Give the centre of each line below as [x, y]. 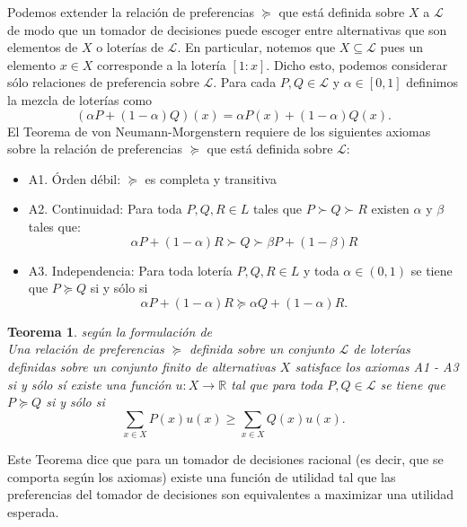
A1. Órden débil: [75, 178]
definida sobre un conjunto [262, 349]
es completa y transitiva [211, 178]
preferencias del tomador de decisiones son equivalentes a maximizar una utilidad [231, 494]
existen [390, 209]
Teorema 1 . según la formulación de [110, 331]
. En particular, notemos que [256, 47]
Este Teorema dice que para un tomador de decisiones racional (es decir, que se [225, 459]
